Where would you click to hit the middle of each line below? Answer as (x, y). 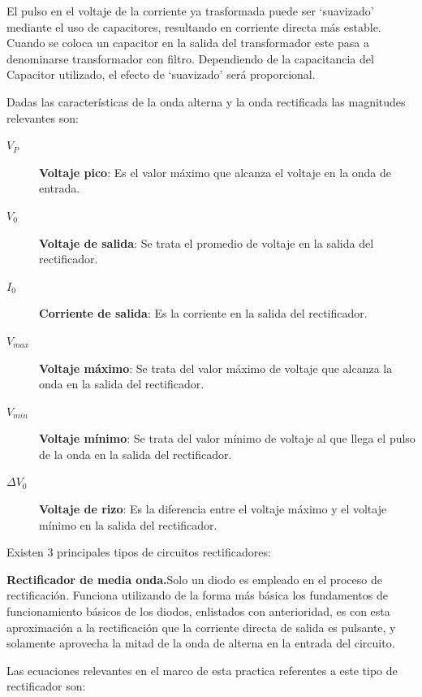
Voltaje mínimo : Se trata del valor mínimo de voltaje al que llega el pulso (227, 438)
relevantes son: (43, 117)
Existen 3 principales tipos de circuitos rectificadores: (139, 552)
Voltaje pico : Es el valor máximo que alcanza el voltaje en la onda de (215, 172)
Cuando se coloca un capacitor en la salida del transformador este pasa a (188, 43)
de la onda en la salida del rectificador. (136, 454)
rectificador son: (46, 686)
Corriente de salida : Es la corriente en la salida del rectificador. (203, 313)
